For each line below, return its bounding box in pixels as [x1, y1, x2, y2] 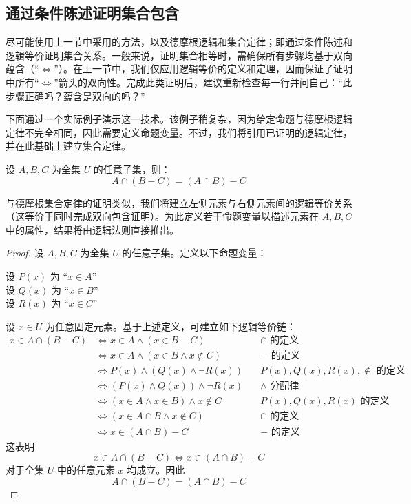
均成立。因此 [127, 463, 185, 477]
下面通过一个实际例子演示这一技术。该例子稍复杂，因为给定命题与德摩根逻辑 [6, 112, 352, 126]
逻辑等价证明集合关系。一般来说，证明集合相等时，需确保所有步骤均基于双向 [6, 48, 352, 62]
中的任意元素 [56, 463, 115, 477]
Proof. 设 [6, 245, 44, 260]
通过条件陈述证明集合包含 [6, 2, 179, 23]
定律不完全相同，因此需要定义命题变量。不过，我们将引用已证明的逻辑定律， [6, 125, 352, 139]
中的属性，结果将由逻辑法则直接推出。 [6, 222, 179, 236]
